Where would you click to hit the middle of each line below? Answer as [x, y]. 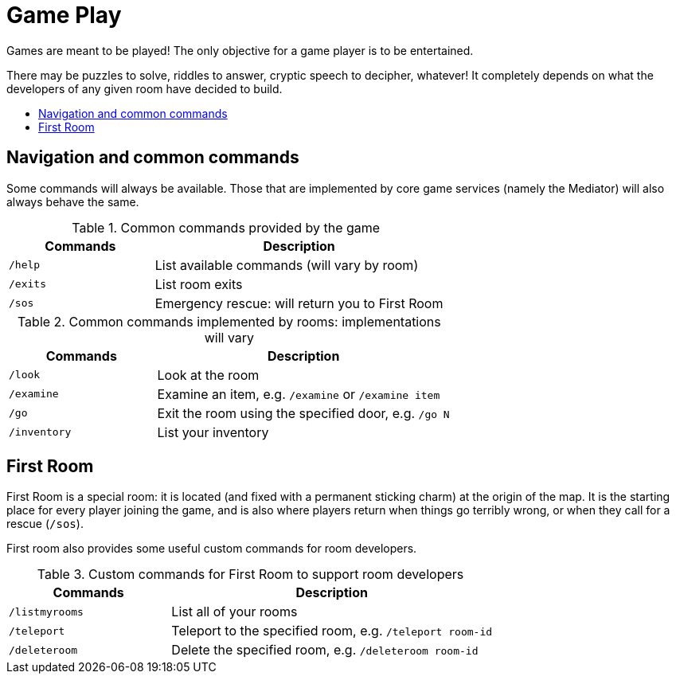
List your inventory [213, 432]
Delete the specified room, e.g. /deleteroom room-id [325, 650]
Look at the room [208, 375]
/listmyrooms [46, 612]
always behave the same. [73, 201]
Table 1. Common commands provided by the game [226, 227]
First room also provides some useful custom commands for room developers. [212, 549]
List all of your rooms [234, 612]
